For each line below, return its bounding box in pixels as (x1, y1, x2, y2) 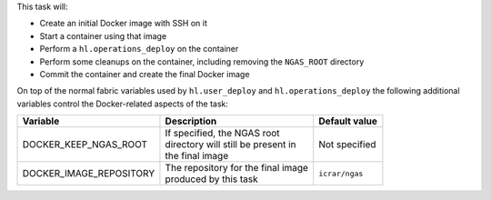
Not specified (318, 138, 376, 151)
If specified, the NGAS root (165, 127, 281, 140)
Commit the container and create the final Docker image (39, 68, 250, 79)
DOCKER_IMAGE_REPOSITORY (22, 167, 155, 180)
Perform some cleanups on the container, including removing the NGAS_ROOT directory (39, 55, 365, 67)
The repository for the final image (165, 162, 309, 175)
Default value (318, 115, 377, 127)
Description (165, 115, 217, 127)
